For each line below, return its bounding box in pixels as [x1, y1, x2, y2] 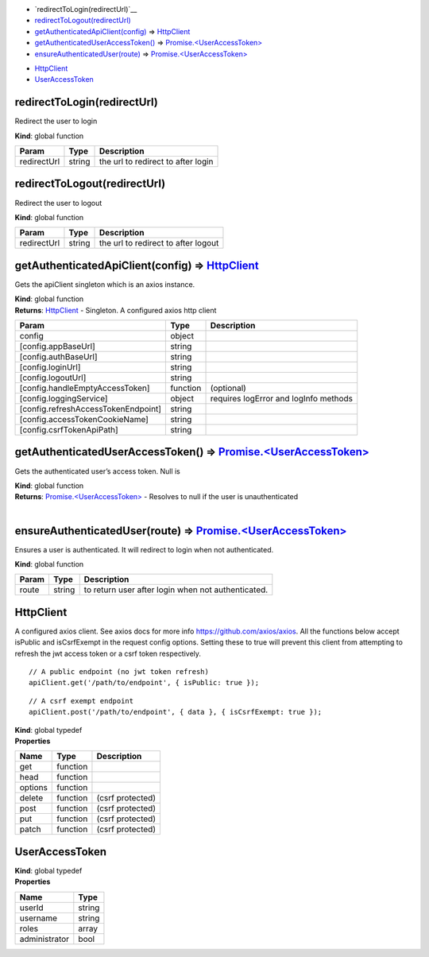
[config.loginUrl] [19, 362, 81, 373]
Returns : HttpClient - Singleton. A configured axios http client [14, 305, 217, 315]
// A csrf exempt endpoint [29, 696, 134, 705]
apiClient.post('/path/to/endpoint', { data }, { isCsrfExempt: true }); [29, 707, 323, 717]
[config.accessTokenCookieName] [19, 414, 149, 425]
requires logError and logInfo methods [210, 393, 354, 405]
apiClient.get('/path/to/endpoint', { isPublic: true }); [29, 678, 260, 688]
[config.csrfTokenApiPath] [19, 424, 118, 436]
